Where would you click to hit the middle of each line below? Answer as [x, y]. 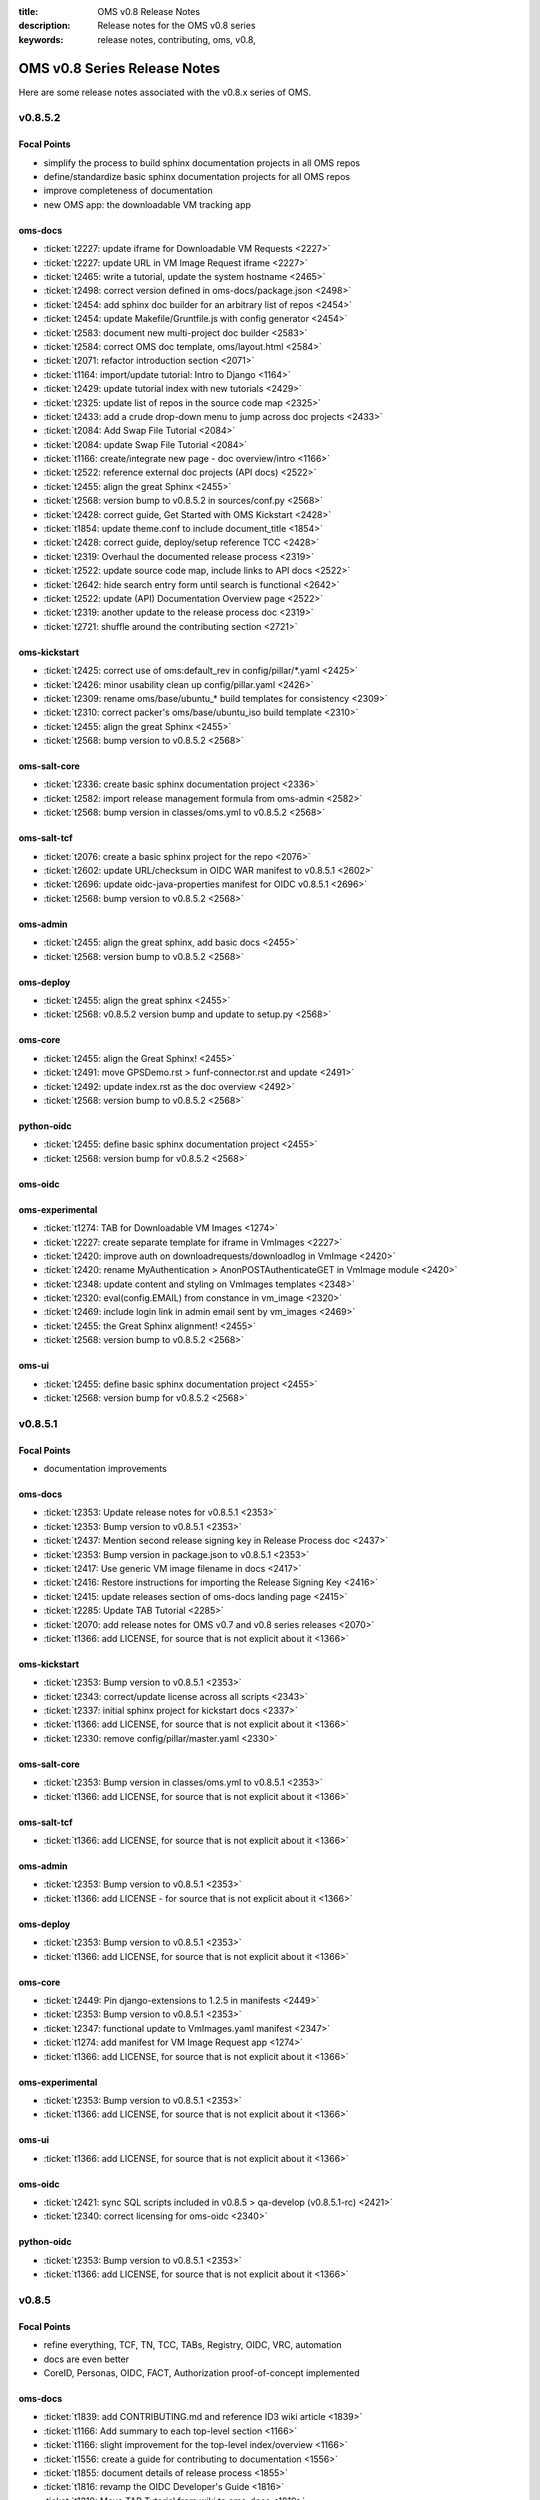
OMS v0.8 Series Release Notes [119, 68]
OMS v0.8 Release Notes [148, 11]
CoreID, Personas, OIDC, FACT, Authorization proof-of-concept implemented [201, 2373]
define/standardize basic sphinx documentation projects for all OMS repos [196, 177]
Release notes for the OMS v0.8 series [176, 26]
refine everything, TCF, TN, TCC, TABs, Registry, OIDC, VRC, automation [192, 2345]
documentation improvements [105, 1468]
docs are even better [86, 2359]
